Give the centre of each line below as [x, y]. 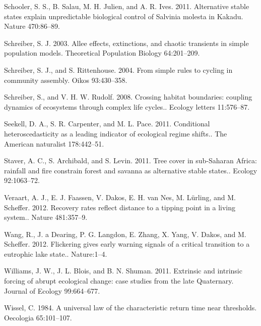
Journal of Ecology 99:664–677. [52, 290]
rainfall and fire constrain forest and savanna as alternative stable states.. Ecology [131, 170]
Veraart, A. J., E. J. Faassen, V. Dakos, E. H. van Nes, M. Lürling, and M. [120, 197]
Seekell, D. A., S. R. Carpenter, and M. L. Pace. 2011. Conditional [107, 124]
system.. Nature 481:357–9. [46, 217]
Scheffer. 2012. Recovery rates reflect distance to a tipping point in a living [120, 207]
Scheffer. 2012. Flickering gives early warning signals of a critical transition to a [127, 244]
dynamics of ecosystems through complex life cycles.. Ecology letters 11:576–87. [127, 106]
